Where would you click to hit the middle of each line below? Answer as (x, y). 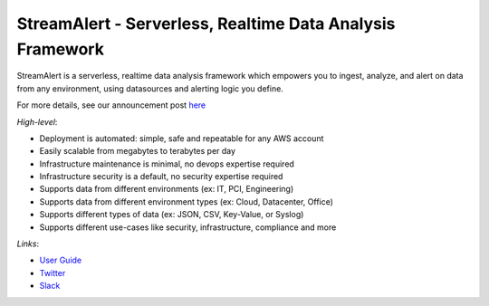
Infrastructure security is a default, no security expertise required (161, 177)
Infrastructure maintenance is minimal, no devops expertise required (167, 164)
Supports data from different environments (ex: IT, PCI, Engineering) (167, 189)
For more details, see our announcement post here (111, 105)
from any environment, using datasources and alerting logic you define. (150, 88)
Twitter (53, 273)
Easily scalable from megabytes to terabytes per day (137, 151)
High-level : (37, 121)
